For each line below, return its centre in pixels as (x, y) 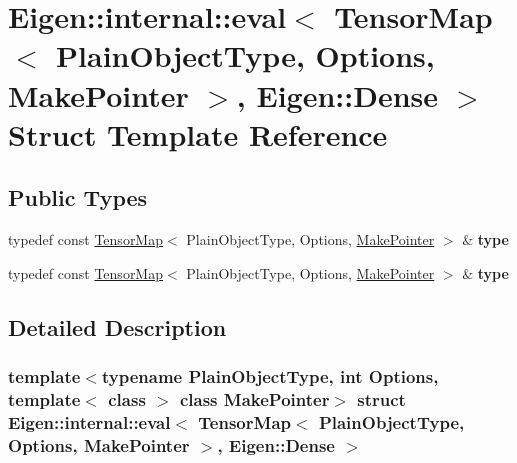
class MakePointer (254, 398)
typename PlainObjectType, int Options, (270, 376)
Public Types (78, 197)
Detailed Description (117, 326)
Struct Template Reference (198, 133)
